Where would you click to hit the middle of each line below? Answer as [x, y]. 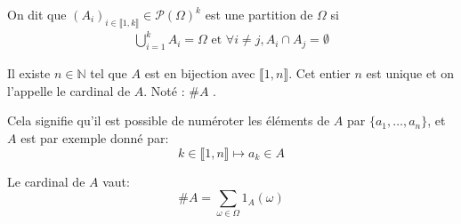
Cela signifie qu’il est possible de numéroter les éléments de [169, 120]
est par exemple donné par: [95, 137]
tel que [109, 73]
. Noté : [164, 90]
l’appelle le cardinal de [69, 90]
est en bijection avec [200, 73]
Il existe [29, 73]
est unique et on [410, 73]
